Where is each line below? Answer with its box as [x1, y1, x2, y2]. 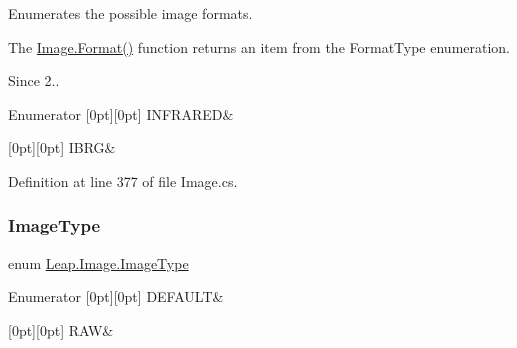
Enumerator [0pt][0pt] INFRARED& [8, 103, 234, 124]
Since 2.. [8, 70, 60, 91]
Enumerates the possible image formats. [8, 3, 253, 23]
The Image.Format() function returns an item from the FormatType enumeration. [8, 36, 511, 57]
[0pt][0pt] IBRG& [8, 137, 116, 158]
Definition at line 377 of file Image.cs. [8, 170, 238, 191]
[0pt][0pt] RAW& [8, 319, 114, 340]
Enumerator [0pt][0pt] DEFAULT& [8, 286, 224, 307]
